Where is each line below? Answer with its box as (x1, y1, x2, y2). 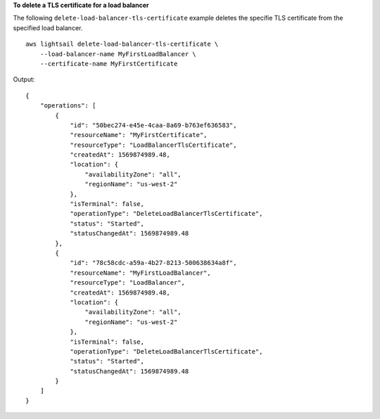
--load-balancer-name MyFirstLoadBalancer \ (39, 50, 196, 58)
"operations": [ (39, 102, 96, 110)
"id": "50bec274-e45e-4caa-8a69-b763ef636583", (70, 121, 237, 129)
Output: (13, 75, 35, 84)
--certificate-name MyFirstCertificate (39, 60, 178, 67)
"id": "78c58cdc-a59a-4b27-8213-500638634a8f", (70, 259, 237, 267)
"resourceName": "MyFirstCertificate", (70, 131, 208, 139)
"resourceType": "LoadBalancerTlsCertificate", (70, 141, 237, 149)
